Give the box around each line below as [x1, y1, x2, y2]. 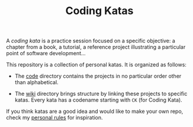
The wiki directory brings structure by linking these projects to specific [14, 90, 188, 98]
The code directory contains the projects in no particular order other [14, 72, 182, 80]
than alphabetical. [14, 79, 59, 86]
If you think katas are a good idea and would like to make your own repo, [6, 108, 184, 115]
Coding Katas [65, 4, 134, 18]
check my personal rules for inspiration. [6, 114, 103, 121]
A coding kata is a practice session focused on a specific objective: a [6, 37, 176, 45]
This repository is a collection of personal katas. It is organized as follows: [6, 61, 186, 68]
